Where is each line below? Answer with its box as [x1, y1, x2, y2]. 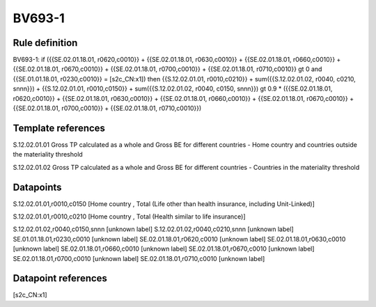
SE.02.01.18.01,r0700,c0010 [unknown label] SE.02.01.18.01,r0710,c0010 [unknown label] [13, 254, 265, 262]
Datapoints [13, 181, 62, 193]
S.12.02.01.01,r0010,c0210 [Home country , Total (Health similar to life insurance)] [13, 212, 246, 221]
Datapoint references [13, 272, 108, 285]
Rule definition [13, 37, 78, 49]
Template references [13, 122, 106, 134]
